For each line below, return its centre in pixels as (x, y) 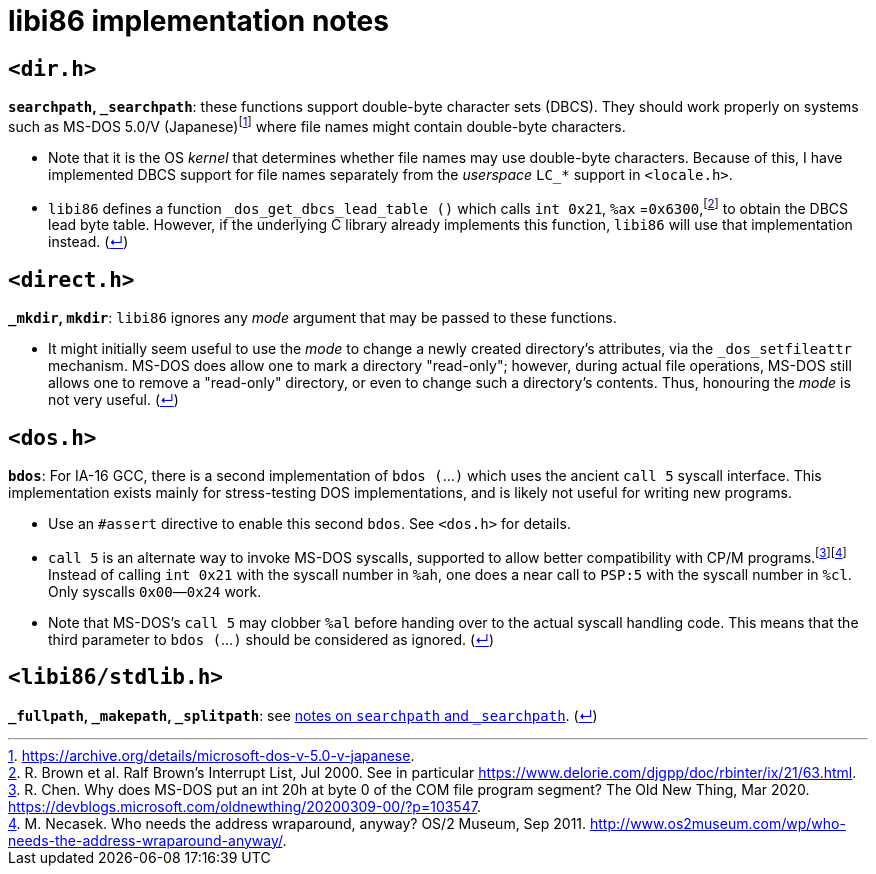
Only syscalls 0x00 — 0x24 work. (155, 591)
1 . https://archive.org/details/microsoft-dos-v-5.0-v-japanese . (211, 755)
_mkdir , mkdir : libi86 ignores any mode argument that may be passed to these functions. (312, 318)
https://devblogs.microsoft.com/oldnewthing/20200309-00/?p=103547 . (244, 806)
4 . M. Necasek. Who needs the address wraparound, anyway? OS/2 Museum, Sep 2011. (297, 823)
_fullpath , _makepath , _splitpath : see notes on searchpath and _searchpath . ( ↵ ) (303, 715)
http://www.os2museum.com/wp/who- (718, 823)
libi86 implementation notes (198, 21)
